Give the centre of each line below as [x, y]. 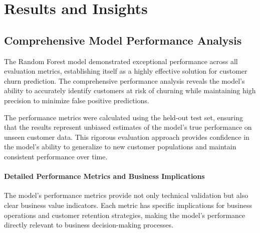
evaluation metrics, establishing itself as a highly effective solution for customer [126, 71]
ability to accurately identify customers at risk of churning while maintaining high [130, 90]
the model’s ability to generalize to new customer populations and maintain [120, 147]
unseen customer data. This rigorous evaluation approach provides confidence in [127, 137]
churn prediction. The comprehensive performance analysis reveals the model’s [124, 80]
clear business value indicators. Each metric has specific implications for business [128, 205]
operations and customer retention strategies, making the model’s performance [125, 215]
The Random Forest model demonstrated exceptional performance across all [121, 61]
